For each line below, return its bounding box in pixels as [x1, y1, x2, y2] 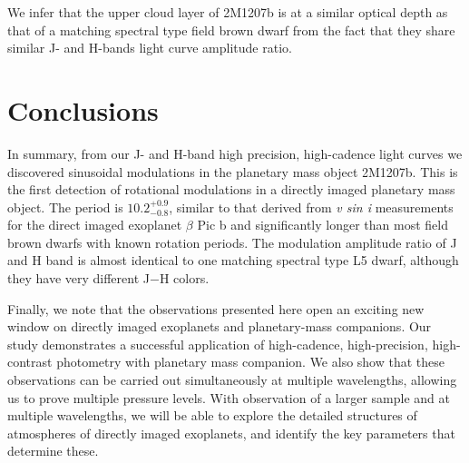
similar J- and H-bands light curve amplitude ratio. [7, 38, 292, 57]
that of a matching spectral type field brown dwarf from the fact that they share [7, 20, 455, 39]
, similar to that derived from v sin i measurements [169, 197, 454, 216]
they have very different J [7, 269, 150, 288]
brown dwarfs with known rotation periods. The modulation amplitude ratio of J [7, 232, 457, 251]
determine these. [7, 441, 99, 460]
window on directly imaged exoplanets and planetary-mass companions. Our [7, 317, 432, 336]
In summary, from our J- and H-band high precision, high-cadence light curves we [7, 143, 463, 163]
